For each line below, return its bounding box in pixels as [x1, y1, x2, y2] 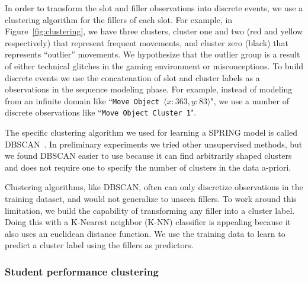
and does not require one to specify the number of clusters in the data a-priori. [5, 161, 291, 173]
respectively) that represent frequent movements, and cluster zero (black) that [5, 36, 288, 49]
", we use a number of [210, 94, 289, 107]
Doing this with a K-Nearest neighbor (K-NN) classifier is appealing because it [5, 216, 291, 228]
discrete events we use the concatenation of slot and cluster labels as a [5, 71, 260, 84]
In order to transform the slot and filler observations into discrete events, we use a [5, 2, 303, 14]
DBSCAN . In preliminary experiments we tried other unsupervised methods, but [5, 137, 303, 150]
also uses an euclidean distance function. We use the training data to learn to [5, 227, 285, 239]
